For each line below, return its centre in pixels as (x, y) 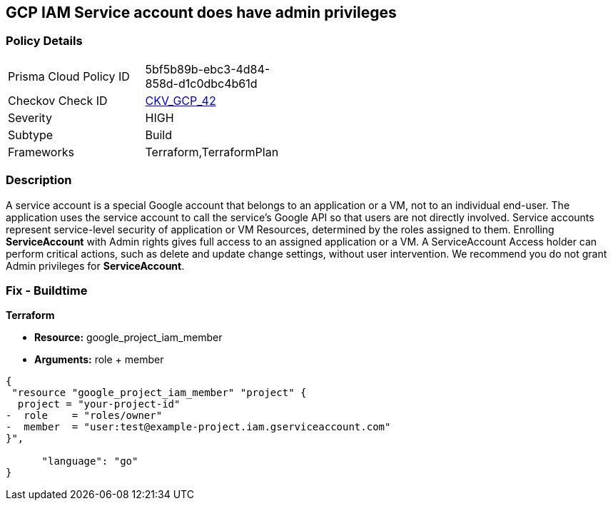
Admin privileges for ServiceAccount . (95, 265)
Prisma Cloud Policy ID (69, 76)
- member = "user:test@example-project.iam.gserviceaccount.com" (198, 427)
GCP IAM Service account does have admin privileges (201, 12)
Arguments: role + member (99, 360)
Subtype (31, 135)
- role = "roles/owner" (84, 416)
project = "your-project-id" (99, 404)
